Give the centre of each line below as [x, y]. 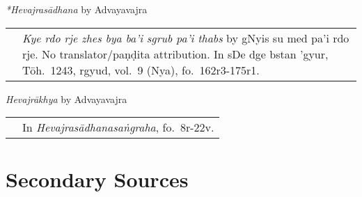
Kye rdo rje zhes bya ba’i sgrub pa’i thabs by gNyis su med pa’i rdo [186, 38]
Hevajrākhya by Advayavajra [66, 98]
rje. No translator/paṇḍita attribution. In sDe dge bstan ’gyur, [175, 54]
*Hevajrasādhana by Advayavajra [77, 9]
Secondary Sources [97, 179]
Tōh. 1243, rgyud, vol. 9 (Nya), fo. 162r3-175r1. [141, 70]
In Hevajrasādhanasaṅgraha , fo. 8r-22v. [118, 127]
